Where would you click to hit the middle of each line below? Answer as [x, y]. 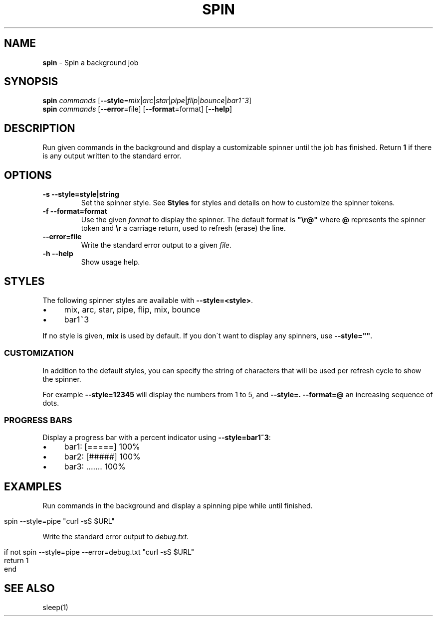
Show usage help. [110, 262]
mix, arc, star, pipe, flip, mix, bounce [132, 309]
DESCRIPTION [40, 128]
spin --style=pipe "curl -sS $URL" [59, 521]
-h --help [58, 254]
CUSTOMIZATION [39, 353]
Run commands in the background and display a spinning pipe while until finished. [178, 506]
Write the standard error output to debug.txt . [116, 537]
